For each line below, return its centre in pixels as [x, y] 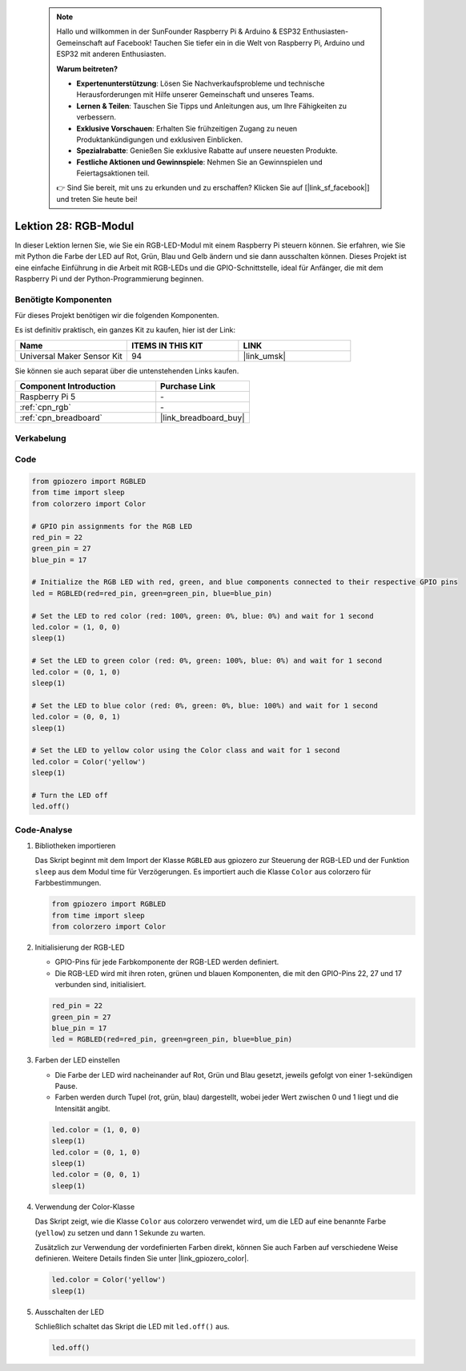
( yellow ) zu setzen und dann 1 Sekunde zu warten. [120, 1232]
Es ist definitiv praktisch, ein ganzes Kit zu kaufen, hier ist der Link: [125, 330]
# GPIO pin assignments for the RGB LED [112, 526]
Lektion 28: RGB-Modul [74, 226]
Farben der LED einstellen [77, 1060]
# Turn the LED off [70, 795]
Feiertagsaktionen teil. [113, 173]
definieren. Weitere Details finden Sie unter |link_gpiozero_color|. [142, 1259]
